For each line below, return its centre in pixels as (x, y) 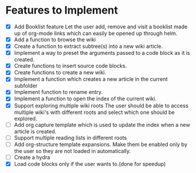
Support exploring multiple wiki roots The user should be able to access (101, 105)
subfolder (26, 86)
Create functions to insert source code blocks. (70, 66)
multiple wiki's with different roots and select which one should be (94, 112)
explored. (26, 118)
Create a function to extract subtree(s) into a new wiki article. (88, 46)
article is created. (35, 131)
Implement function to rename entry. (58, 92)
